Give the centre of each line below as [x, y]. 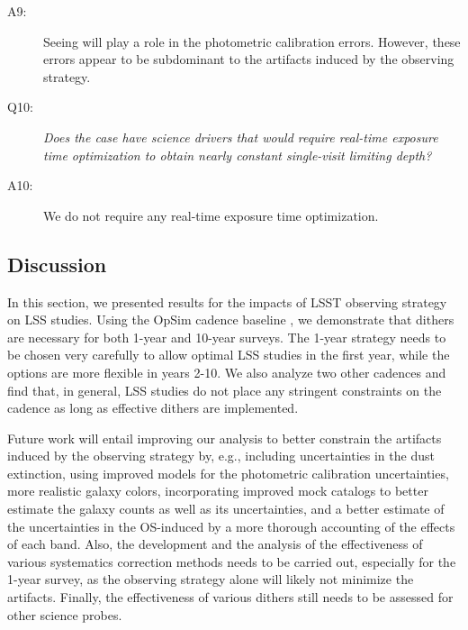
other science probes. [65, 614]
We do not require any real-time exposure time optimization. [211, 215]
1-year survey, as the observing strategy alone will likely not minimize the [211, 579]
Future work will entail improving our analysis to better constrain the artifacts [225, 438]
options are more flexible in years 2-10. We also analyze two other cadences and [227, 372]
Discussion [57, 264]
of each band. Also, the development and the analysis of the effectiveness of [215, 544]
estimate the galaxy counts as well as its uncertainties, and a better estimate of [226, 509]
